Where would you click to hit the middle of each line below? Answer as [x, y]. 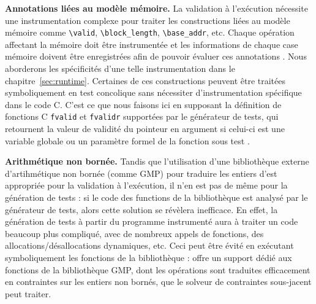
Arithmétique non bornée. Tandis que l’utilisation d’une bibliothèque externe [157, 161]
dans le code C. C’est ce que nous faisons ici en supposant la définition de [143, 104]
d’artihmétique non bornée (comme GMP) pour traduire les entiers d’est [141, 173]
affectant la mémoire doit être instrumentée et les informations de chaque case [152, 44]
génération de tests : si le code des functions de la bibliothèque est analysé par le [156, 197]
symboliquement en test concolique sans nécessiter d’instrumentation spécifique [153, 92]
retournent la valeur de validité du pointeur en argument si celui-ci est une [145, 129]
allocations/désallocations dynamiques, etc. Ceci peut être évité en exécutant [149, 245]
